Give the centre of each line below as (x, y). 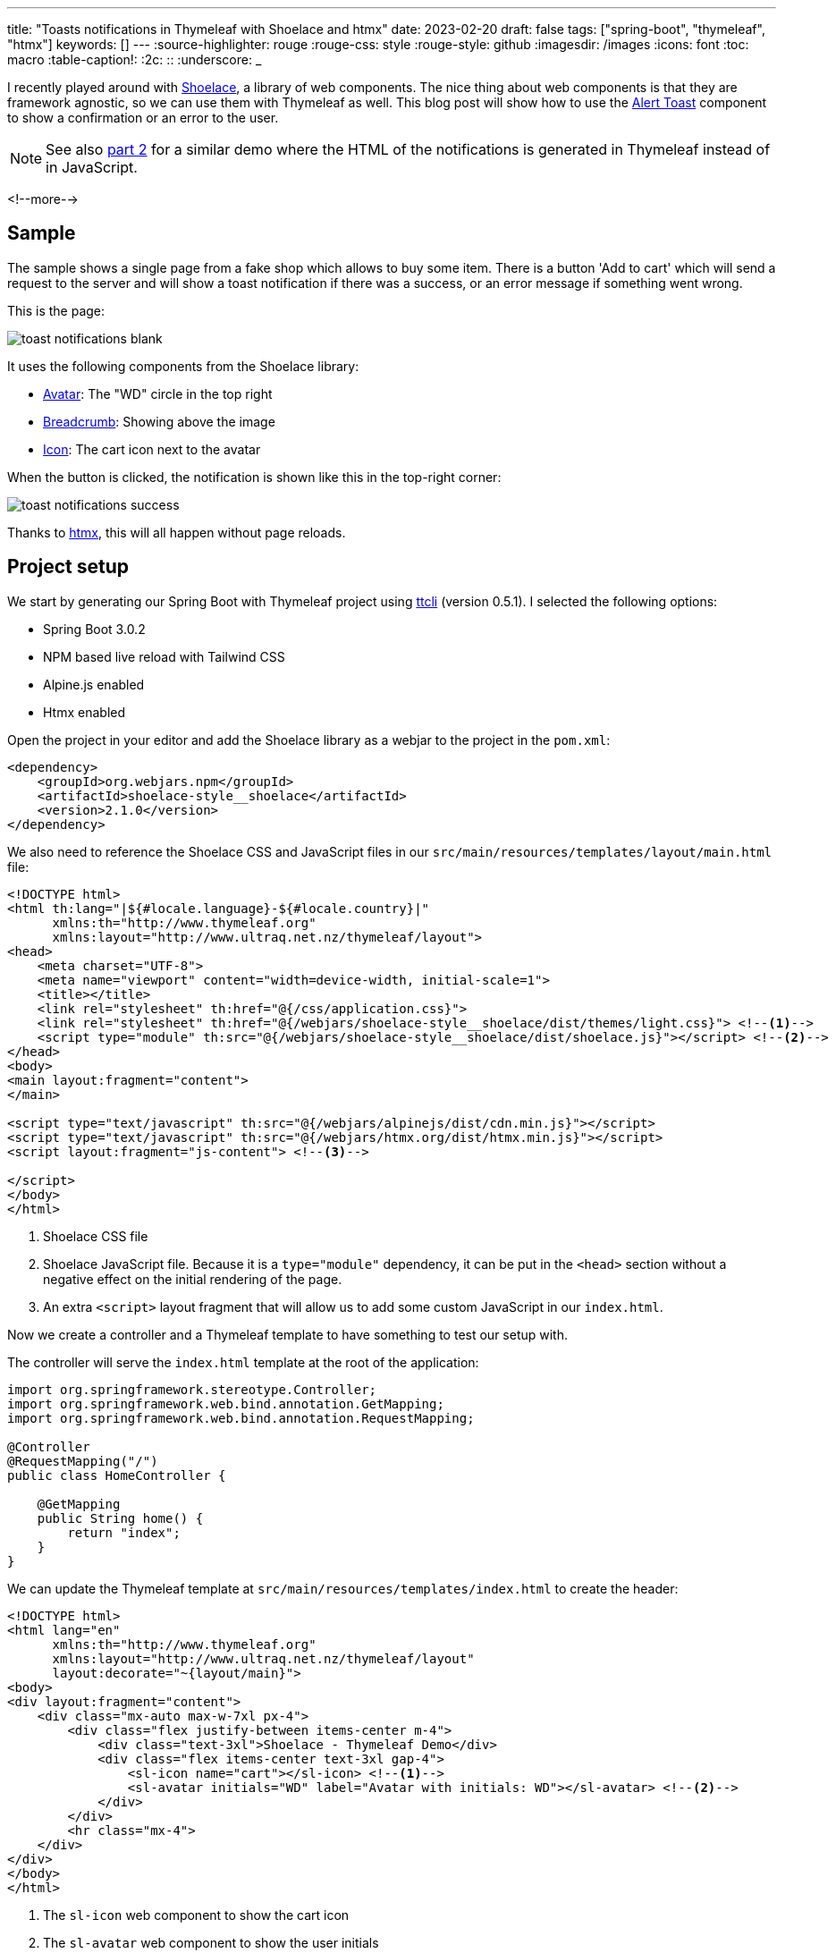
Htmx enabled (84, 712)
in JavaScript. (92, 167)
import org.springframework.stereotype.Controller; (192, 1389)
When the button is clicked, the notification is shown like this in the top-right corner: (254, 477)
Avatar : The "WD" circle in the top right (158, 393)
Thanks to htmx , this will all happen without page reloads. (177, 532)
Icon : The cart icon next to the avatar (152, 449)
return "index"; (124, 1532)
